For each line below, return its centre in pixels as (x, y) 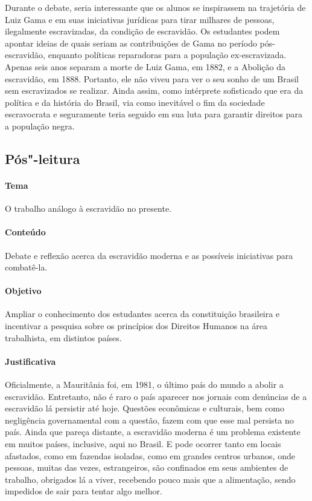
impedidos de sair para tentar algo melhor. (84, 491)
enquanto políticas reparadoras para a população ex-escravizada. (167, 55)
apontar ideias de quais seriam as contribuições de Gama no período (131, 43)
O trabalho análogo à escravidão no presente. (88, 208)
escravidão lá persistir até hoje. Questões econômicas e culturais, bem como (145, 408)
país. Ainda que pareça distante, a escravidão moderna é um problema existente (153, 432)
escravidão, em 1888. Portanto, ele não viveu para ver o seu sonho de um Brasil (152, 78)
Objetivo (23, 291)
